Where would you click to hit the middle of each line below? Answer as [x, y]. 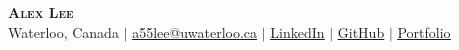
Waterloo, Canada [63, 31]
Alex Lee [41, 12]
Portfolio [424, 31]
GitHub [361, 31]
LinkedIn [297, 31]
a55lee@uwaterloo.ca [195, 31]
